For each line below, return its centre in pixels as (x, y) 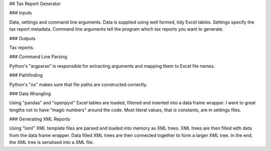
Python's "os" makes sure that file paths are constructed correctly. (78, 84)
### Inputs (21, 13)
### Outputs (22, 38)
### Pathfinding (26, 75)
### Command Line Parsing (38, 57)
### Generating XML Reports (40, 119)
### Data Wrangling (30, 93)
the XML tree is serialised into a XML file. (52, 142)
